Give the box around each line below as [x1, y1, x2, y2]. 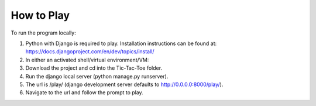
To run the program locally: [11, 29, 76, 36]
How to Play [11, 9, 70, 22]
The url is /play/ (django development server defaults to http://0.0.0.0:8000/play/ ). [25, 81, 224, 88]
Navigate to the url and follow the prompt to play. [25, 89, 143, 96]
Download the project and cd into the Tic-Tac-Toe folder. [25, 64, 163, 71]
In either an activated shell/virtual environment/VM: [25, 56, 149, 63]
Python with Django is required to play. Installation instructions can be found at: [25, 40, 217, 47]
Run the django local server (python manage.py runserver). [25, 73, 169, 80]
